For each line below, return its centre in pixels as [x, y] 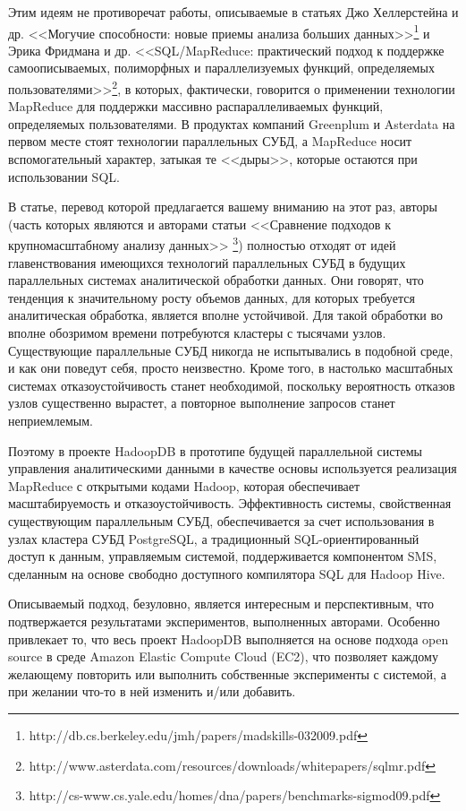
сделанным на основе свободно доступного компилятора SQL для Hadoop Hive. [227, 573]
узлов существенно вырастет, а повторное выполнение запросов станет [202, 403]
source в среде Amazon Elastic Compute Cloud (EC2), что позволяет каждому [223, 656]
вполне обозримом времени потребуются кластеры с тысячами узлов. [197, 333]
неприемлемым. [51, 421]
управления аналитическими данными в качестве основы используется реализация [233, 468]
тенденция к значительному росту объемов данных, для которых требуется [212, 297]
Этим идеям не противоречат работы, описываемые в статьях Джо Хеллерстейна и [233, 12]
